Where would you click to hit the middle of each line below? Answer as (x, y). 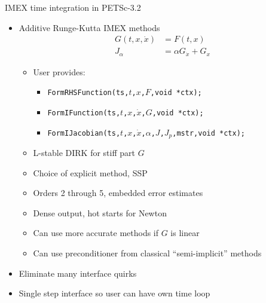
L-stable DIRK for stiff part (84, 153)
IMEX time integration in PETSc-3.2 (73, 7)
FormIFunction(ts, (84, 113)
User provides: (59, 71)
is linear (185, 233)
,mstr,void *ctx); (209, 133)
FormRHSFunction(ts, (88, 93)
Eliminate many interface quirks (78, 273)
